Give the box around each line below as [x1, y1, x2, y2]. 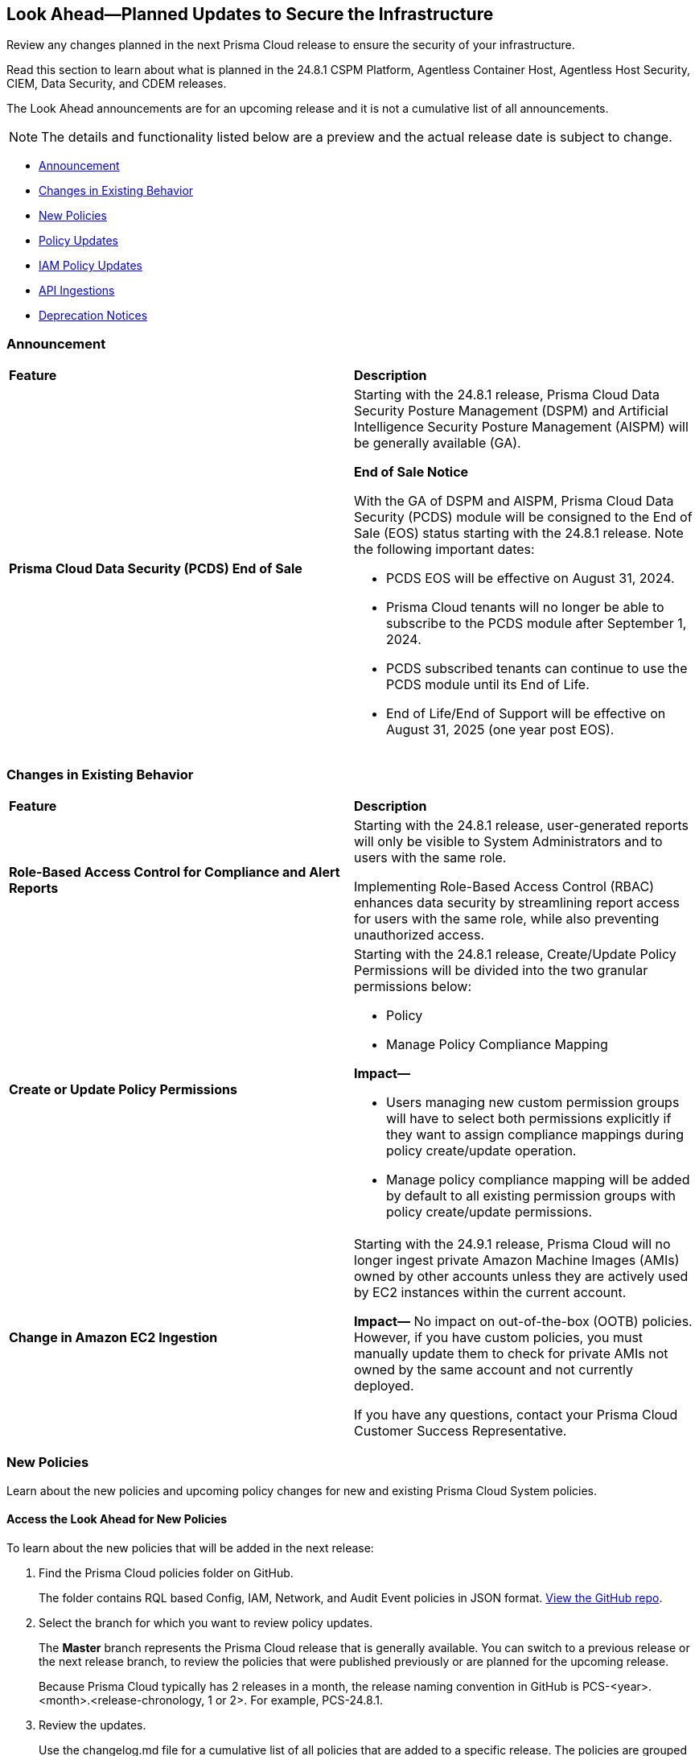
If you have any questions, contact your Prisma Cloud [354, 1406, 678, 1423]
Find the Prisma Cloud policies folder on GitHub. [39, 1565, 294, 1580]
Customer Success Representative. [354, 1422, 567, 1439]
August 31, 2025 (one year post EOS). [386, 721, 615, 738]
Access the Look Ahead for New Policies [6, 1512, 228, 1527]
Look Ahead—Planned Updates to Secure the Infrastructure [6, 4, 494, 24]
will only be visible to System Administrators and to [354, 833, 663, 849]
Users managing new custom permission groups [386, 1093, 680, 1110]
